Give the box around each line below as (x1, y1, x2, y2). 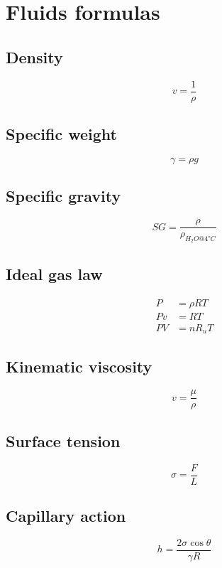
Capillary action (6, 504, 126, 526)
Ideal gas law (6, 262, 103, 284)
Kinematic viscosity (6, 355, 152, 377)
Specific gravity (6, 185, 121, 207)
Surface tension (6, 429, 121, 451)
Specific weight (6, 123, 117, 145)
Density (6, 45, 63, 68)
